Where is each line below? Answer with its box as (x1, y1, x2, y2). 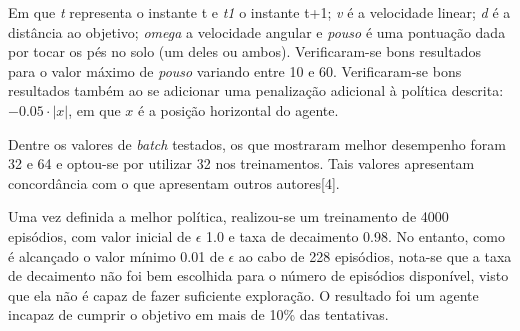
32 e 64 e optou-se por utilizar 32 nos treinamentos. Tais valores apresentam (8, 153, 475, 174)
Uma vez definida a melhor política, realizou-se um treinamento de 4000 (8, 206, 449, 227)
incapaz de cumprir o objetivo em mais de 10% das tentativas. (8, 304, 389, 325)
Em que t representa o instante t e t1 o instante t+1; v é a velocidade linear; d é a (8, 2, 511, 22)
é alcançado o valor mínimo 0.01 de (8, 245, 224, 266)
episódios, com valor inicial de (8, 225, 191, 246)
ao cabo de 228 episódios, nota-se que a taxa (238, 245, 512, 266)
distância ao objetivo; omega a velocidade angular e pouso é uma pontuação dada (8, 21, 506, 42)
